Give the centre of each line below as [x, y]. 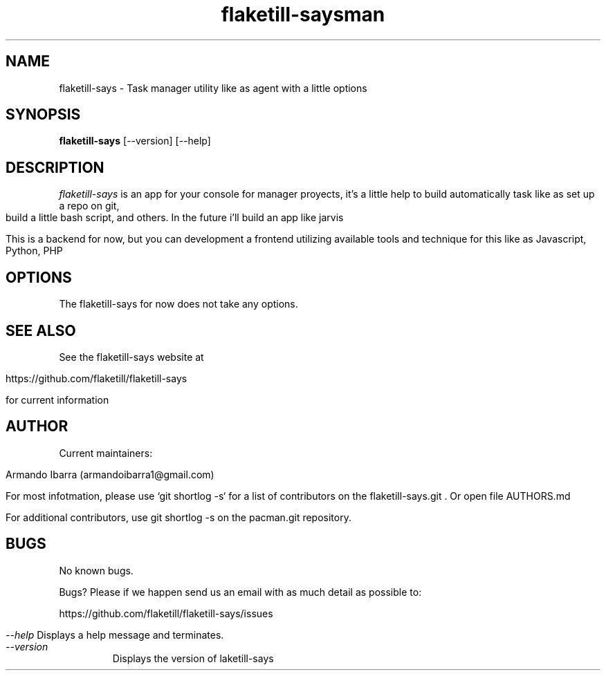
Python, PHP [34, 251]
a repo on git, [89, 206]
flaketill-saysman [303, 15]
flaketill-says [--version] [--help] [135, 141]
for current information [57, 400]
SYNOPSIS [43, 115]
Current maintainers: [106, 453]
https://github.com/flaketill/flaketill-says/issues [166, 613]
